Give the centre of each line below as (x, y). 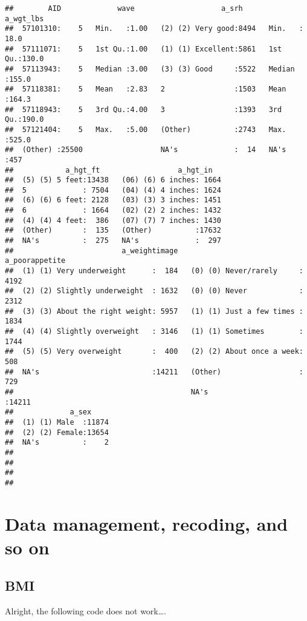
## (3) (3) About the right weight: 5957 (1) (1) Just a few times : (154, 311)
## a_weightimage (92, 251)
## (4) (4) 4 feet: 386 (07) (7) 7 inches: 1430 (113, 220)
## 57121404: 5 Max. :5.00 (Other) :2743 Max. (146, 129)
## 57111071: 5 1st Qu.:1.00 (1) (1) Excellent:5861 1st (144, 49)
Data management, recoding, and (147, 523)
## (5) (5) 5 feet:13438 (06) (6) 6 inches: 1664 (113, 180)
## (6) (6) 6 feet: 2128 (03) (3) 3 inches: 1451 (113, 200)
